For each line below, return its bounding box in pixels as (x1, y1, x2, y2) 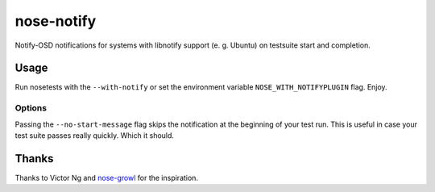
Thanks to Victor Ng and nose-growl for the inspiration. (14, 173, 199, 182)
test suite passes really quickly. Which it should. (14, 130, 175, 140)
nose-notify (14, 12, 97, 30)
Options (14, 102, 48, 114)
